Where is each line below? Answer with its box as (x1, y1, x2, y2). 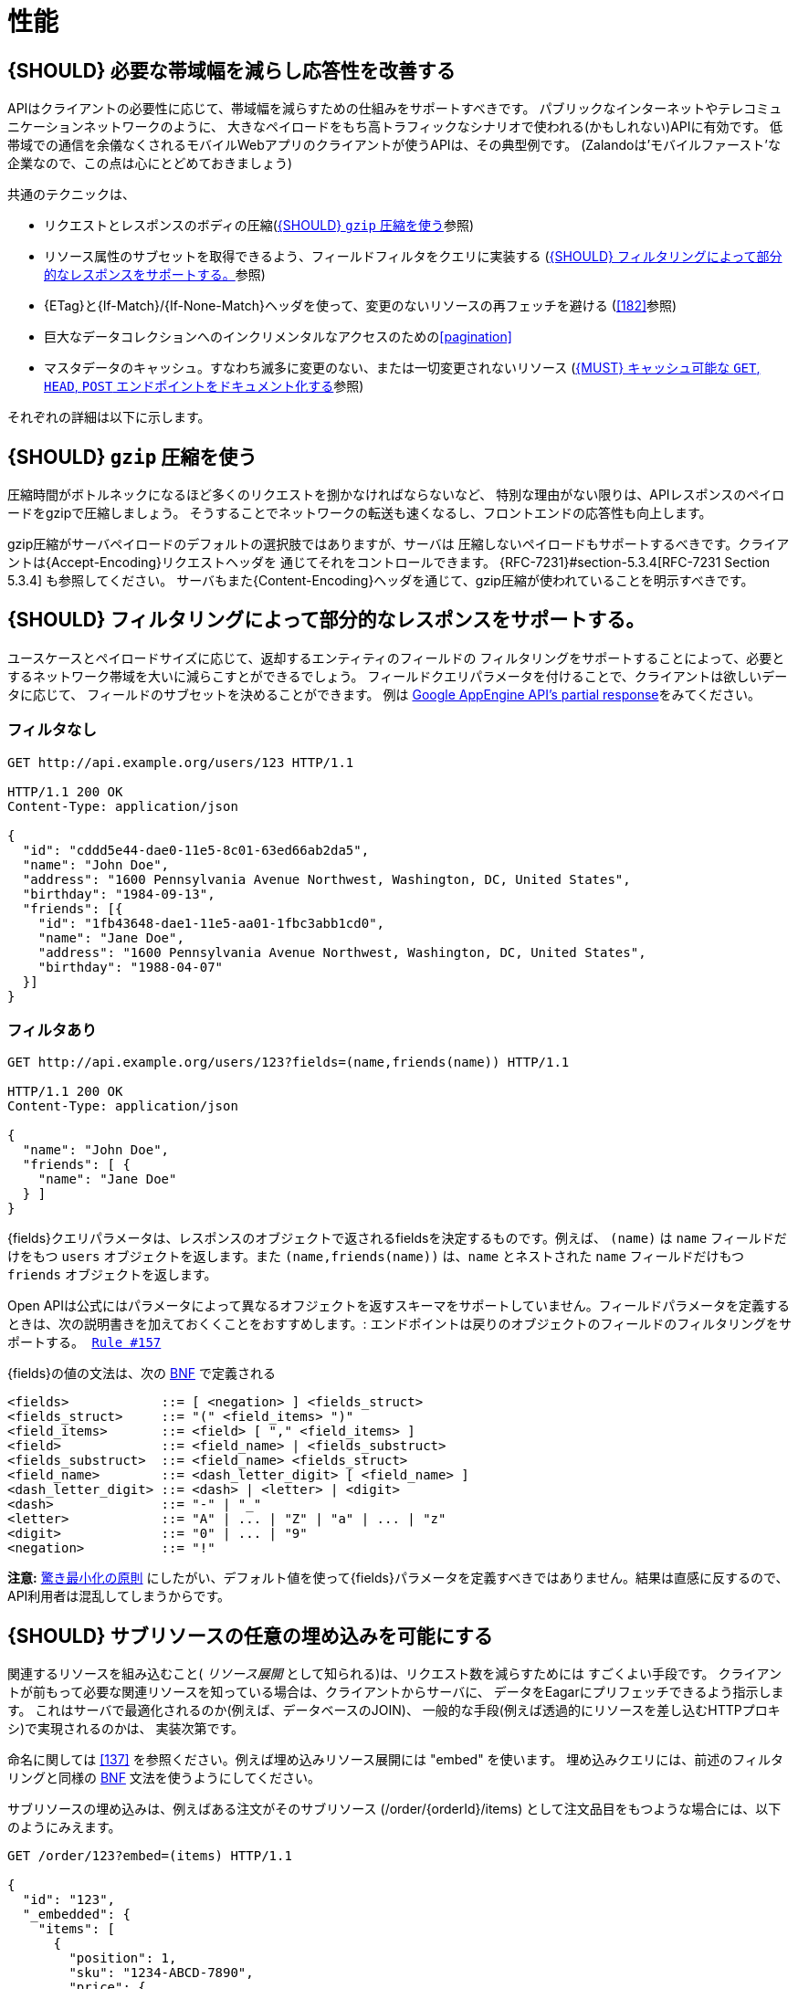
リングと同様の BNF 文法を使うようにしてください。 (7, 1770, 321, 1786)
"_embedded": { (22, 1907, 131, 1922)
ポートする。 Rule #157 (7, 1335, 162, 1351)
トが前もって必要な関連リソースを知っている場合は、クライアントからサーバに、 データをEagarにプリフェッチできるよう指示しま (7, 1684, 784, 1700)
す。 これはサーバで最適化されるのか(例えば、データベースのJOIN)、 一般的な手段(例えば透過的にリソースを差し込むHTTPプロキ (7, 1702, 781, 1719)
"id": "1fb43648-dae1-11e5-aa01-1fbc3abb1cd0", (37, 915, 385, 931)
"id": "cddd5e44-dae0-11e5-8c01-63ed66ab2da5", (22, 842, 370, 858)
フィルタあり (7, 1020, 97, 1039)
